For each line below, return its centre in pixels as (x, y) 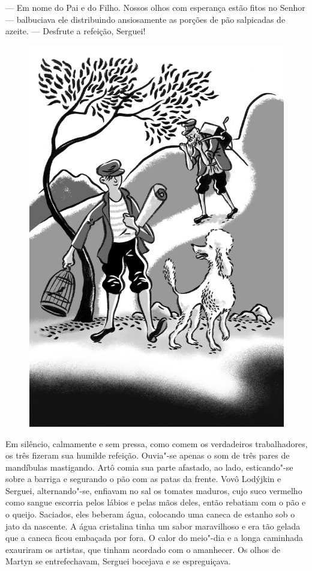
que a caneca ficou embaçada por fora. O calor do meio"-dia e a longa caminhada (154, 538)
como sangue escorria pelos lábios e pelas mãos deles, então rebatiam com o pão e (156, 502)
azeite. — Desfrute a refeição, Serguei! (76, 31)
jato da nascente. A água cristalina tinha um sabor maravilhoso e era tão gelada (153, 526)
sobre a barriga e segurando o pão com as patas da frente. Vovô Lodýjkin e (143, 479)
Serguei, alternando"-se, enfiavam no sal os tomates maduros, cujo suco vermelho (154, 490)
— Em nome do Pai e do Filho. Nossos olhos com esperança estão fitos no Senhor (155, 7)
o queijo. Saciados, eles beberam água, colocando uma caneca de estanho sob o (150, 514)
